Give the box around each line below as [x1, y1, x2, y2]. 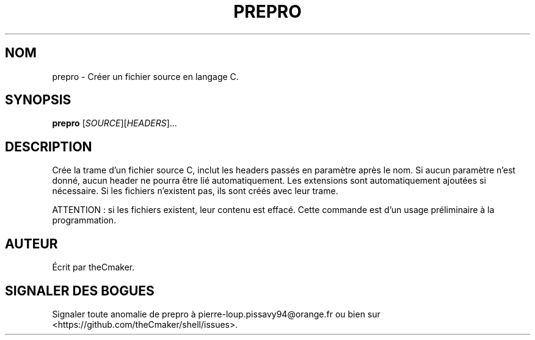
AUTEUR [5, 236, 58, 251]
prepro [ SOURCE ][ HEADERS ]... [52, 118, 177, 129]
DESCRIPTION [5, 139, 92, 154]
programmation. [52, 215, 117, 226]
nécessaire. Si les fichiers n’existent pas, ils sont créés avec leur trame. [52, 186, 338, 197]
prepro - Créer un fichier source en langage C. [52, 71, 239, 82]
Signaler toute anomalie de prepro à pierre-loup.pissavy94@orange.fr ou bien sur [52, 308, 380, 319]
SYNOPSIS [5, 92, 71, 108]
